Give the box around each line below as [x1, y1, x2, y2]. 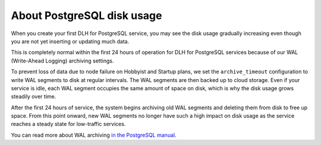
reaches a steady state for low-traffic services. [11, 121, 126, 128]
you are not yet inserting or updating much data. [11, 37, 130, 45]
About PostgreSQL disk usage [11, 9, 162, 22]
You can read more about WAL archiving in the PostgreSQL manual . [11, 131, 177, 138]
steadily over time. [11, 93, 56, 100]
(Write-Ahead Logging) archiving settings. [11, 57, 114, 64]
